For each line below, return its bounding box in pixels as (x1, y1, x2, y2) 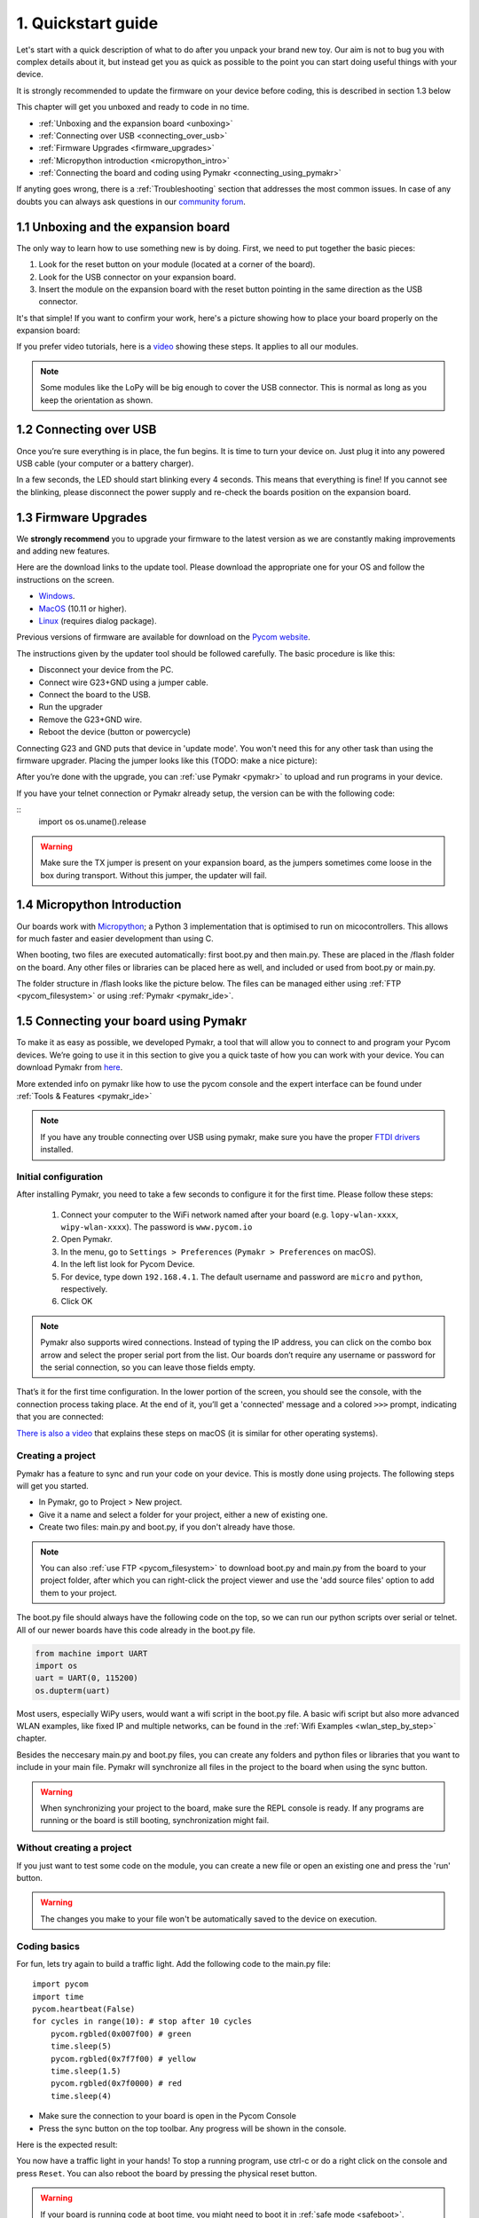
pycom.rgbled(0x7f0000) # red (50, 2079, 182, 2088)
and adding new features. (16, 546, 110, 556)
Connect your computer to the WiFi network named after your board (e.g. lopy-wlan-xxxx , (60, 1209, 399, 1220)
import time (32, 1992, 84, 2002)
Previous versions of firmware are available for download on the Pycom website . (16, 632, 310, 642)
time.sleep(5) (50, 2041, 113, 2051)
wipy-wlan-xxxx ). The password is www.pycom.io (60, 1222, 253, 1232)
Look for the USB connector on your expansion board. (38, 271, 237, 282)
